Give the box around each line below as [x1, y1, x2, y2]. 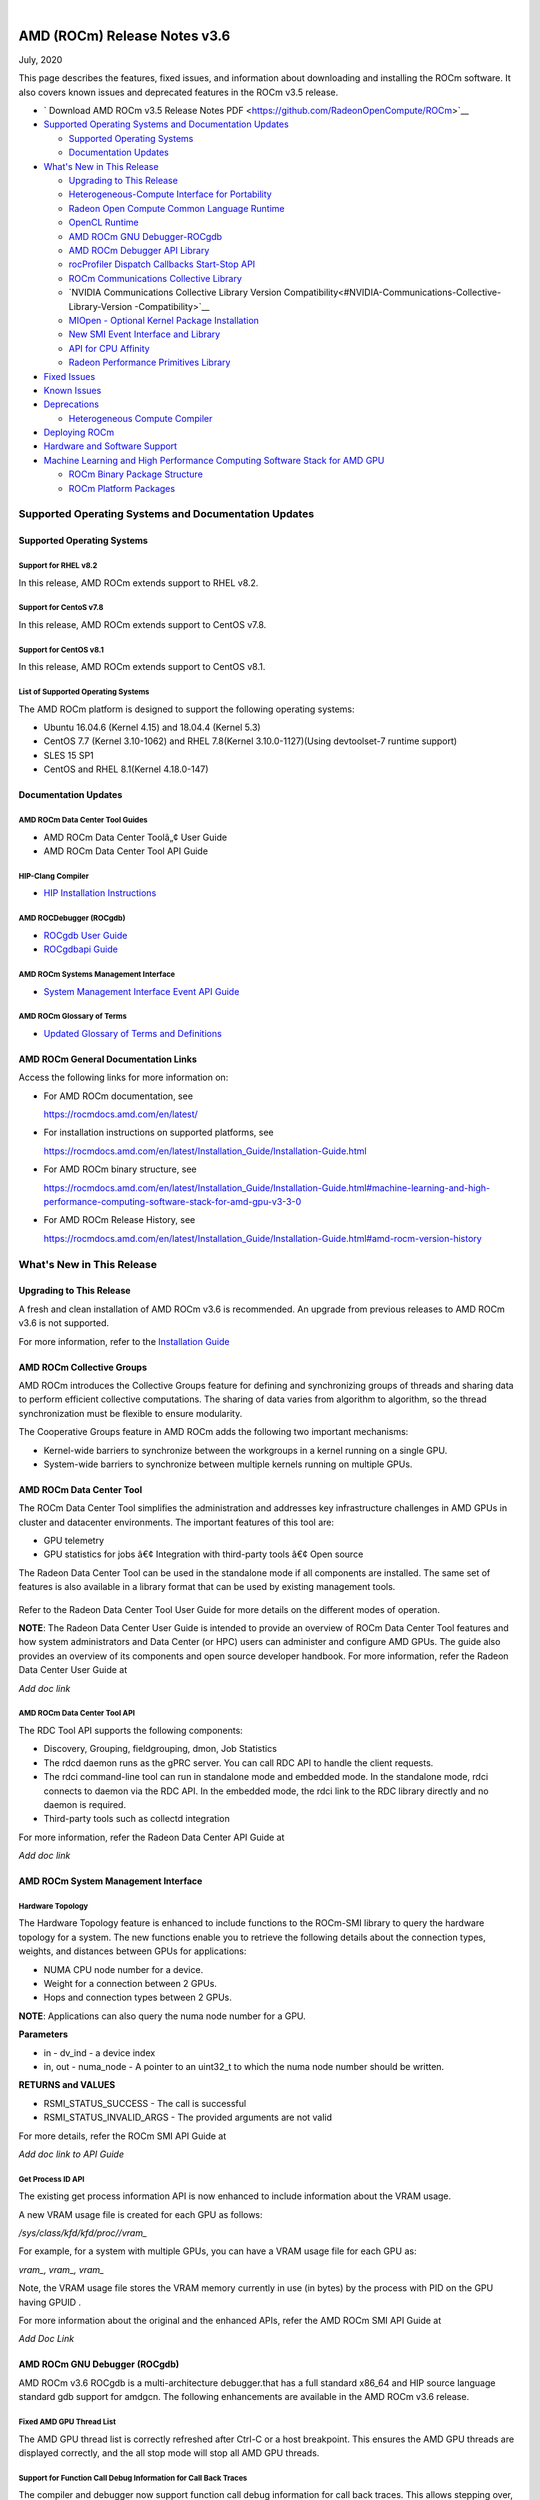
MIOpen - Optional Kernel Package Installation [68, 314, 260, 326]
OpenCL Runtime [68, 216, 139, 229]
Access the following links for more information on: [18, 1071, 229, 1084]
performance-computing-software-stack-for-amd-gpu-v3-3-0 [43, 1196, 302, 1208]
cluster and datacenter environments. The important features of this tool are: [18, 1516, 335, 1528]
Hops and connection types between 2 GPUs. [43, 1991, 232, 2004]
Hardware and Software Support [43, 440, 178, 452]
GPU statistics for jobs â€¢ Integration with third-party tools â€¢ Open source [43, 1548, 364, 1560]
